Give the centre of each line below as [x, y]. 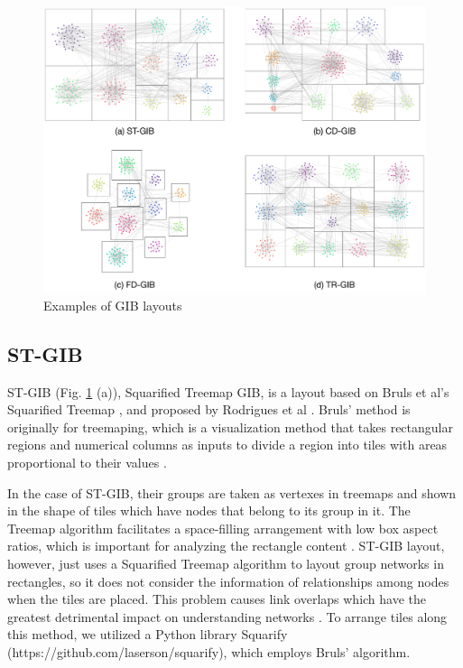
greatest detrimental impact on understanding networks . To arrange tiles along [227, 616]
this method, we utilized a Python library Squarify [148, 634]
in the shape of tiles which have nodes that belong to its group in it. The [209, 510]
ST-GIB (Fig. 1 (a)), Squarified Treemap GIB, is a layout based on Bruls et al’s [228, 391]
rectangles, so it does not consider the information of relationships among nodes [228, 581]
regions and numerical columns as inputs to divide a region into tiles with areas [227, 445]
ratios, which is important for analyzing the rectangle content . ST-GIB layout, [226, 546]
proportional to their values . [87, 462]
